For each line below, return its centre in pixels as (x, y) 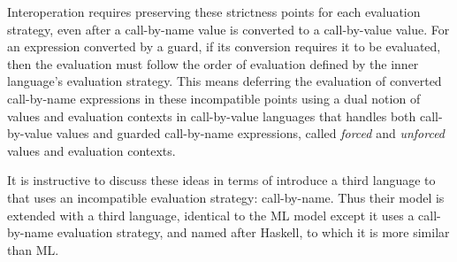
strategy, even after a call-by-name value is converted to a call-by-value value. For (228, 29)
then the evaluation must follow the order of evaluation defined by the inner (213, 63)
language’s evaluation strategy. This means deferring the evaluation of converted (225, 81)
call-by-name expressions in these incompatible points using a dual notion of (214, 98)
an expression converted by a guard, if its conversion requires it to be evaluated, (224, 46)
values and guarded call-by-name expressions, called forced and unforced (251, 133)
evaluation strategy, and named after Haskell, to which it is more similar (253, 232)
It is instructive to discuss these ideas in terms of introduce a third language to (221, 180)
